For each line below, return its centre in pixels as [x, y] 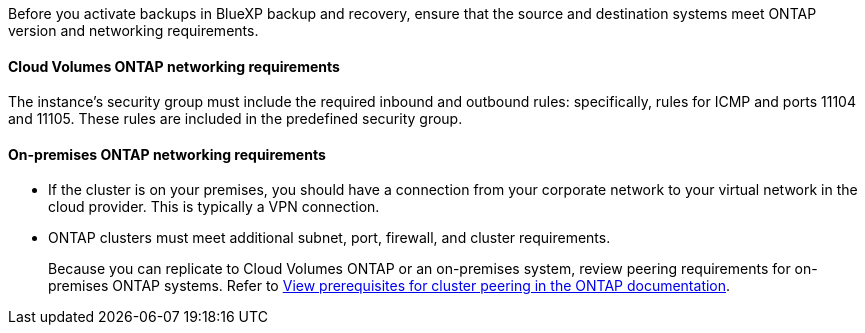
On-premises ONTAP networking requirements [167, 154]
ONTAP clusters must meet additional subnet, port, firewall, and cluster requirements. [329, 238]
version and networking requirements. [133, 30]
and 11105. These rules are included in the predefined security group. [235, 119]
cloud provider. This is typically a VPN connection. [214, 207]
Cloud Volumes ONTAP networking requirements [174, 66]
